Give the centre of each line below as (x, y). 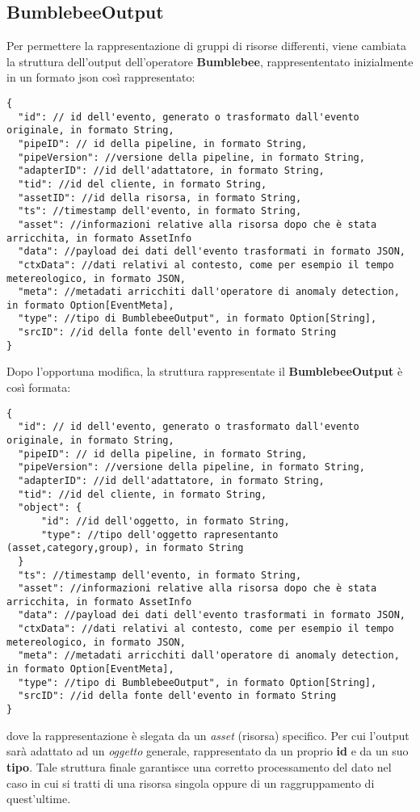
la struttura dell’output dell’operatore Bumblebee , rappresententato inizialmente (210, 61)
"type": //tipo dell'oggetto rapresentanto (160, 534)
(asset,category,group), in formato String (125, 548)
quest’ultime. (39, 799)
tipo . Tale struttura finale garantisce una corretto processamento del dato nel (199, 766)
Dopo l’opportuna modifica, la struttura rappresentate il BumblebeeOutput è (205, 371)
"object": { (50, 508)
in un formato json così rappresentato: (101, 77)
